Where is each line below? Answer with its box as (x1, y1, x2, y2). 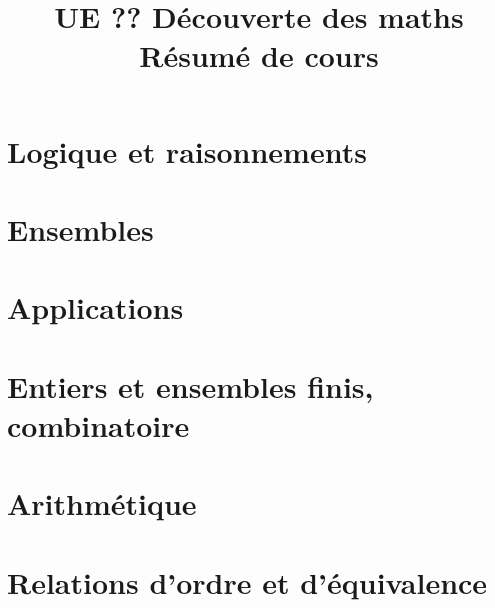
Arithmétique (7, 483, 197, 524)
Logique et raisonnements (7, 130, 367, 171)
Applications (7, 287, 184, 328)
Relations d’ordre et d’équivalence (7, 561, 488, 602)
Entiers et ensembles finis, (7, 365, 374, 406)
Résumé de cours (139, 35, 379, 76)
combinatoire (7, 404, 190, 445)
